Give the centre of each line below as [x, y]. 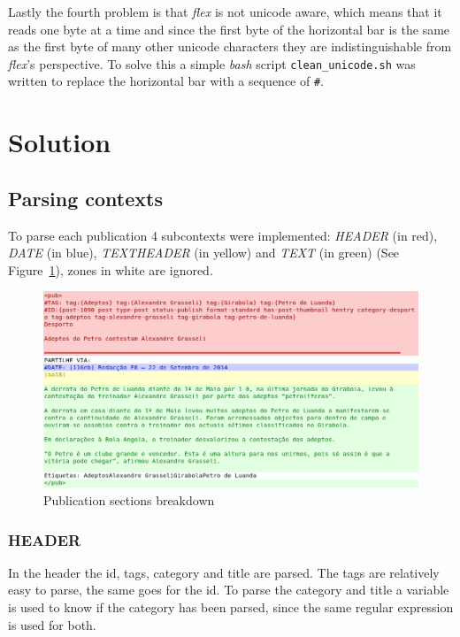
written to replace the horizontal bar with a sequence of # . [166, 81]
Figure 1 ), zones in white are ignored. [111, 269]
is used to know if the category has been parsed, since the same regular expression [231, 606]
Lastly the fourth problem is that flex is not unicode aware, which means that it [225, 12]
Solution [60, 142]
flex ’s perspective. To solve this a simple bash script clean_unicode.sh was [212, 63]
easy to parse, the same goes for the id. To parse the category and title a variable [229, 590]
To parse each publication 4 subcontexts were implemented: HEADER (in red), [223, 235]
